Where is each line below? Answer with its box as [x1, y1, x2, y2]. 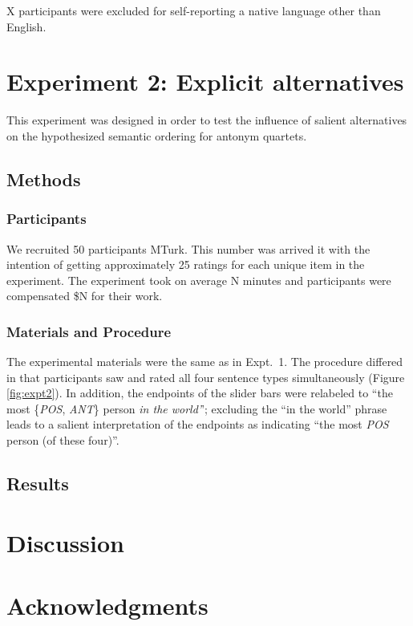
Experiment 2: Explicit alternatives [6, 65, 404, 98]
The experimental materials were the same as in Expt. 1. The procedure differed [6, 353, 403, 370]
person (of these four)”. [6, 432, 119, 449]
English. [6, 18, 47, 35]
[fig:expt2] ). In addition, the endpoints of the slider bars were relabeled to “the [6, 384, 393, 401]
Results [6, 471, 69, 496]
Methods [6, 166, 81, 191]
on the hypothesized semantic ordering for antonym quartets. [6, 127, 307, 144]
